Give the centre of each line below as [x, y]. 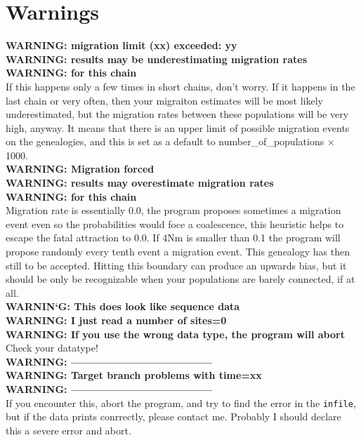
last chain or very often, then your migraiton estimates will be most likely [164, 100]
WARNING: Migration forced [80, 169]
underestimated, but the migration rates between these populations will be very [177, 114]
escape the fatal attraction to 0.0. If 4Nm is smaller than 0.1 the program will [173, 238]
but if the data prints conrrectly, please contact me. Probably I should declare [173, 416]
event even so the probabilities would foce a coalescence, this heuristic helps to [175, 224]
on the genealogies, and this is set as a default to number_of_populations [165, 141]
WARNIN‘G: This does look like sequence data [123, 306]
